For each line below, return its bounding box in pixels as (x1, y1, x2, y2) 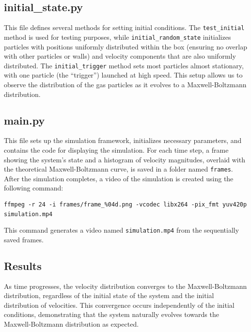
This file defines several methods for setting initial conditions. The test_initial (4, 22, 245, 32)
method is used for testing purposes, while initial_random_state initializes (4, 32, 231, 42)
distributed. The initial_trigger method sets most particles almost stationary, (4, 60, 244, 70)
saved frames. (4, 234, 44, 244)
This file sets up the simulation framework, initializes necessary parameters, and (4, 135, 242, 145)
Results (4, 258, 42, 273)
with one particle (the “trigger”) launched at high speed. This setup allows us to (4, 70, 243, 80)
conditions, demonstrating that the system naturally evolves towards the (4, 309, 219, 319)
